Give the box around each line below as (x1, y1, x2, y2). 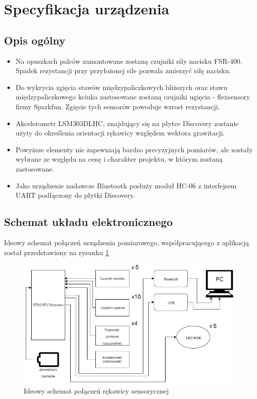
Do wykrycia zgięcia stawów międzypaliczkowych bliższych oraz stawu (15, 82, 227, 92)
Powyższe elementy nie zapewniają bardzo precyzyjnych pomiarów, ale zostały (15, 144, 253, 154)
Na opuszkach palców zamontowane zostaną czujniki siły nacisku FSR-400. (15, 55, 242, 66)
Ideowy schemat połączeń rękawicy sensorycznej (24, 386, 169, 396)
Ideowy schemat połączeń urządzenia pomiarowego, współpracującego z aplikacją (4, 237, 249, 247)
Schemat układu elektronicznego (4, 214, 173, 229)
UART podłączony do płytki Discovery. (15, 190, 135, 200)
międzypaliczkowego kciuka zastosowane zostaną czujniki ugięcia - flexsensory (15, 91, 250, 102)
